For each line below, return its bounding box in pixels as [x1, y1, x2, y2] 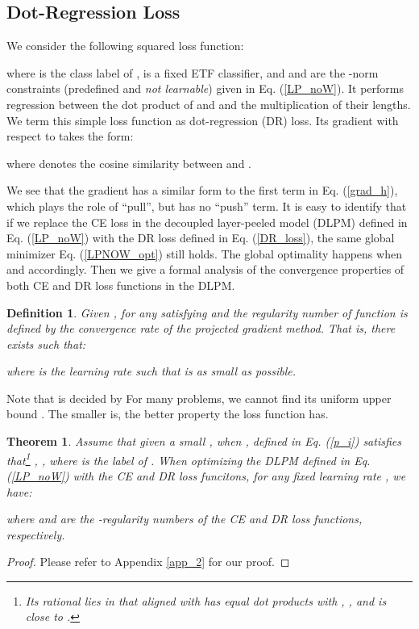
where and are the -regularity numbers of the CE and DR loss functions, [6, 510, 363, 527]
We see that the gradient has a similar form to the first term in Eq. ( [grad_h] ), [6, 182, 398, 199]
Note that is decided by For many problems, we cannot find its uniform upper [6, 389, 392, 406]
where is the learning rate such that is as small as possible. [6, 363, 297, 379]
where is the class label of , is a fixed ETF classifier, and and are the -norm [6, 64, 379, 81]
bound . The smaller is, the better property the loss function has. [6, 405, 329, 422]
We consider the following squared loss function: [6, 37, 244, 54]
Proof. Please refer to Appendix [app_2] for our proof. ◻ [6, 553, 290, 570]
